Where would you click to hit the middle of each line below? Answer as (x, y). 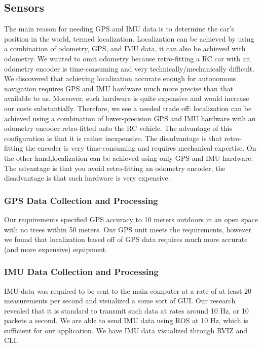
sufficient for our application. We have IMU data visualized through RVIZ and (126, 330)
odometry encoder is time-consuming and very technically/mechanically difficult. (129, 68)
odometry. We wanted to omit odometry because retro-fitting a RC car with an (127, 58)
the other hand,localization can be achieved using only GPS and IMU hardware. (129, 158)
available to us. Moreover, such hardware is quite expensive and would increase (127, 98)
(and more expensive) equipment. (56, 249)
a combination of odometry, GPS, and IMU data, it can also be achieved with (125, 48)
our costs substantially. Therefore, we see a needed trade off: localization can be (128, 108)
